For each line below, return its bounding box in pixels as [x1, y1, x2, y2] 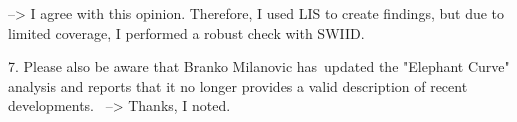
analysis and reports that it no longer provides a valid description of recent [8, 75, 468, 96]
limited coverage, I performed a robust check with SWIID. [8, 22, 365, 43]
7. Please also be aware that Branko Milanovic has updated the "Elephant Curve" [8, 56, 510, 77]
